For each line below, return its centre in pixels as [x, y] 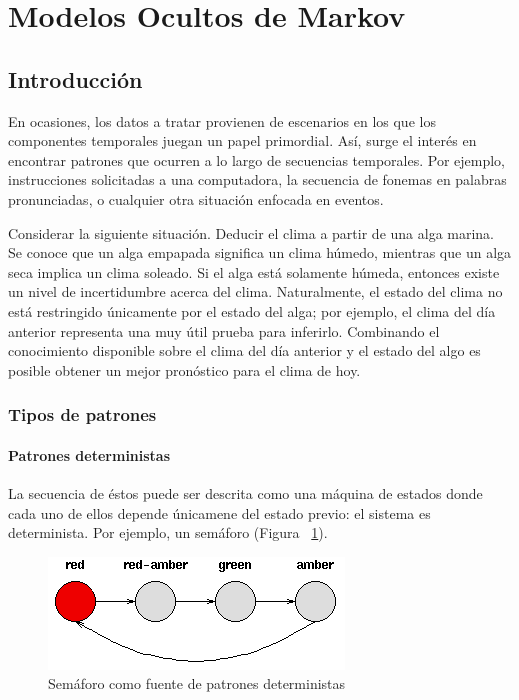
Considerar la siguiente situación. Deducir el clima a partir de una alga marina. [251, 232]
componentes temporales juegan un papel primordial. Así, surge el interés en [242, 140]
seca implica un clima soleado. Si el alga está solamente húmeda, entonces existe [254, 271]
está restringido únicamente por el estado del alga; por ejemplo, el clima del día [252, 310]
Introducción [75, 78]
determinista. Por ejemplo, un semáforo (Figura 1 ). [168, 532]
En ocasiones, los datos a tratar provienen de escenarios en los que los [222, 120]
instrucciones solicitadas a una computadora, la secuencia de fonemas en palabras [257, 179]
